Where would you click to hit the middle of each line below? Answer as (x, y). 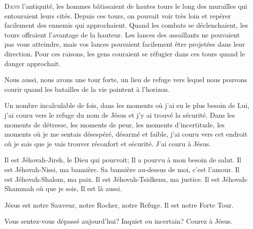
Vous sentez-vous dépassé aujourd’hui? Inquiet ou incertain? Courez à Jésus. (118, 221)
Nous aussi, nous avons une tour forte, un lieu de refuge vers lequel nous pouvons (126, 79)
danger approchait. (33, 63)
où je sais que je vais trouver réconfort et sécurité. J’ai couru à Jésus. (108, 143)
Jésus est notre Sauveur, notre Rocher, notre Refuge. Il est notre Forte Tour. (119, 204)
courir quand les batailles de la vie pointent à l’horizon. (87, 89)
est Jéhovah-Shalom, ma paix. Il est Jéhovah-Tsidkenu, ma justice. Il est (112, 179)
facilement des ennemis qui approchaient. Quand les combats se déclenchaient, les (126, 25)
